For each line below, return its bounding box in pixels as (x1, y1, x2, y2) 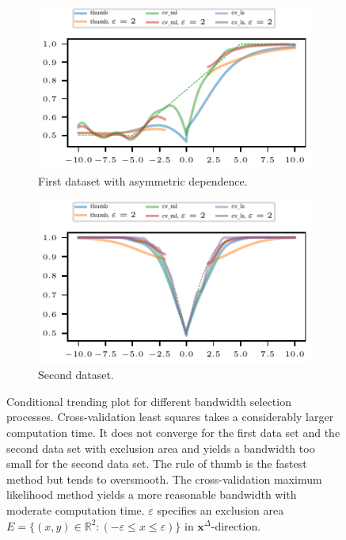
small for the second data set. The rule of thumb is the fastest (6, 455, 307, 472)
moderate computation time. (6, 501, 145, 518)
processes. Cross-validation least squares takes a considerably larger (6, 408, 334, 425)
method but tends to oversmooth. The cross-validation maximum (6, 470, 322, 487)
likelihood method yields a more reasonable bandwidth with (6, 486, 297, 503)
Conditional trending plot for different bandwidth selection (6, 393, 291, 409)
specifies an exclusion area (157, 501, 284, 518)
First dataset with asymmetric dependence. (38, 172, 248, 189)
